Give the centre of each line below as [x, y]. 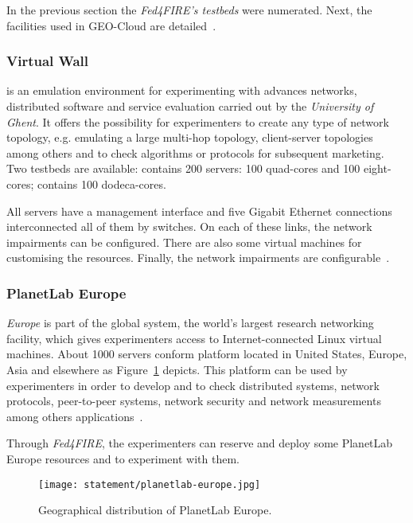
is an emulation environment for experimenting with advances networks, [182, 90]
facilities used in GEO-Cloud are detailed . [111, 25]
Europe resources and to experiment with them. [123, 458]
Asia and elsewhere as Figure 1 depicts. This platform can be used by [177, 369]
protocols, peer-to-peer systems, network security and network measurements [194, 401]
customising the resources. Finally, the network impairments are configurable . [198, 258]
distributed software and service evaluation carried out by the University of [190, 106]
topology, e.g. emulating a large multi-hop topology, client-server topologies [190, 137]
